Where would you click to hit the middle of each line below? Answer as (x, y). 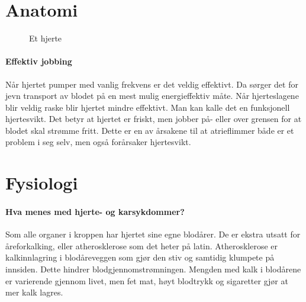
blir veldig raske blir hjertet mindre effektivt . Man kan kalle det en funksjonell (148, 107)
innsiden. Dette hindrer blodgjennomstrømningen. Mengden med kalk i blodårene (153, 269)
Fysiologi (42, 183)
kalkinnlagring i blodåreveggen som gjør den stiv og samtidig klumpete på (140, 257)
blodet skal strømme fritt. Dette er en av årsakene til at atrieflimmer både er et (150, 130)
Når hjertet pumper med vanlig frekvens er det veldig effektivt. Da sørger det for (152, 84)
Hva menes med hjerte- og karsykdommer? (95, 212)
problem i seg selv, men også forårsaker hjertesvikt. (98, 142)
